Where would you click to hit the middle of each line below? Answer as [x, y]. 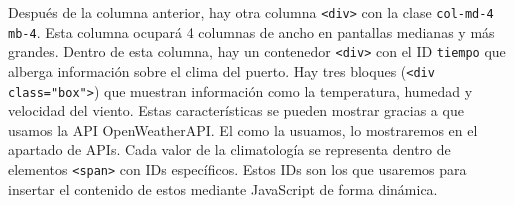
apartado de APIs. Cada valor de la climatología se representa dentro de [229, 149]
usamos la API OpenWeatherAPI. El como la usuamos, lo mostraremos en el [243, 129]
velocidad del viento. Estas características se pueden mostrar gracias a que [236, 110]
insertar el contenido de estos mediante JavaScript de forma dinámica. [223, 188]
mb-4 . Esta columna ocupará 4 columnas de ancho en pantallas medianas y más [251, 31]
